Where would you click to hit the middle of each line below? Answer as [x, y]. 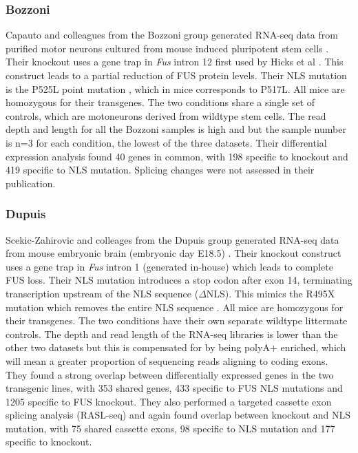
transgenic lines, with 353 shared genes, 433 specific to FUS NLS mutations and [174, 388]
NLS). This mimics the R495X [271, 293]
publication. [31, 183]
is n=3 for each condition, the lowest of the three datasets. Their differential [166, 142]
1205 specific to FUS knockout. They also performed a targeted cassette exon [169, 401]
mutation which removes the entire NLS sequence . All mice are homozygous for [175, 307]
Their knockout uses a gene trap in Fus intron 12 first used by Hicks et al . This [175, 62]
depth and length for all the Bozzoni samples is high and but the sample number [176, 129]
